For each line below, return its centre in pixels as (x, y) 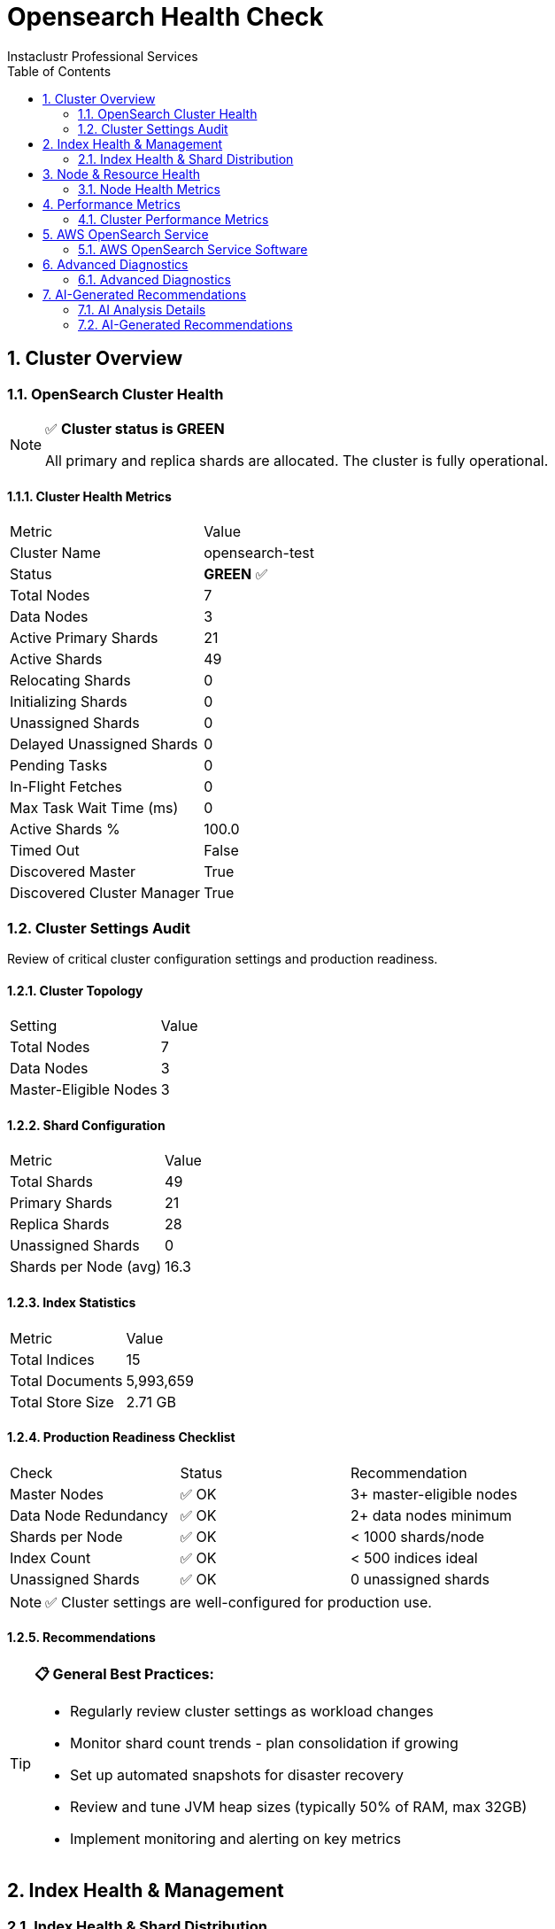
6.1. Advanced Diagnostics (154, 279)
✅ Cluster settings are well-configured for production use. (239, 1602)
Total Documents (66, 1380)
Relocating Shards (70, 681)
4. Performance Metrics (112, 204)
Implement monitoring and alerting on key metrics (236, 1839)
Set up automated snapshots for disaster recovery (237, 1775)
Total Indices (52, 1359)
